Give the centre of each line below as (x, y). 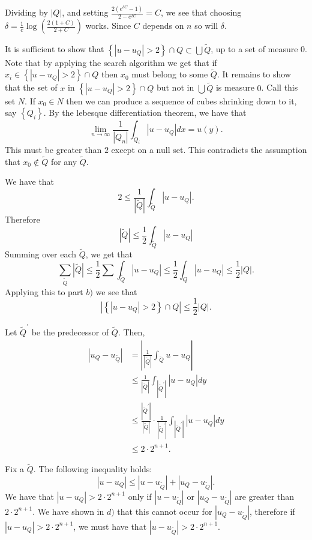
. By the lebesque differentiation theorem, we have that (145, 112)
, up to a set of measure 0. (259, 49)
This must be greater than (53, 150)
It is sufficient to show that (55, 49)
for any (64, 161)
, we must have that (110, 526)
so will (206, 25)
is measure (235, 87)
